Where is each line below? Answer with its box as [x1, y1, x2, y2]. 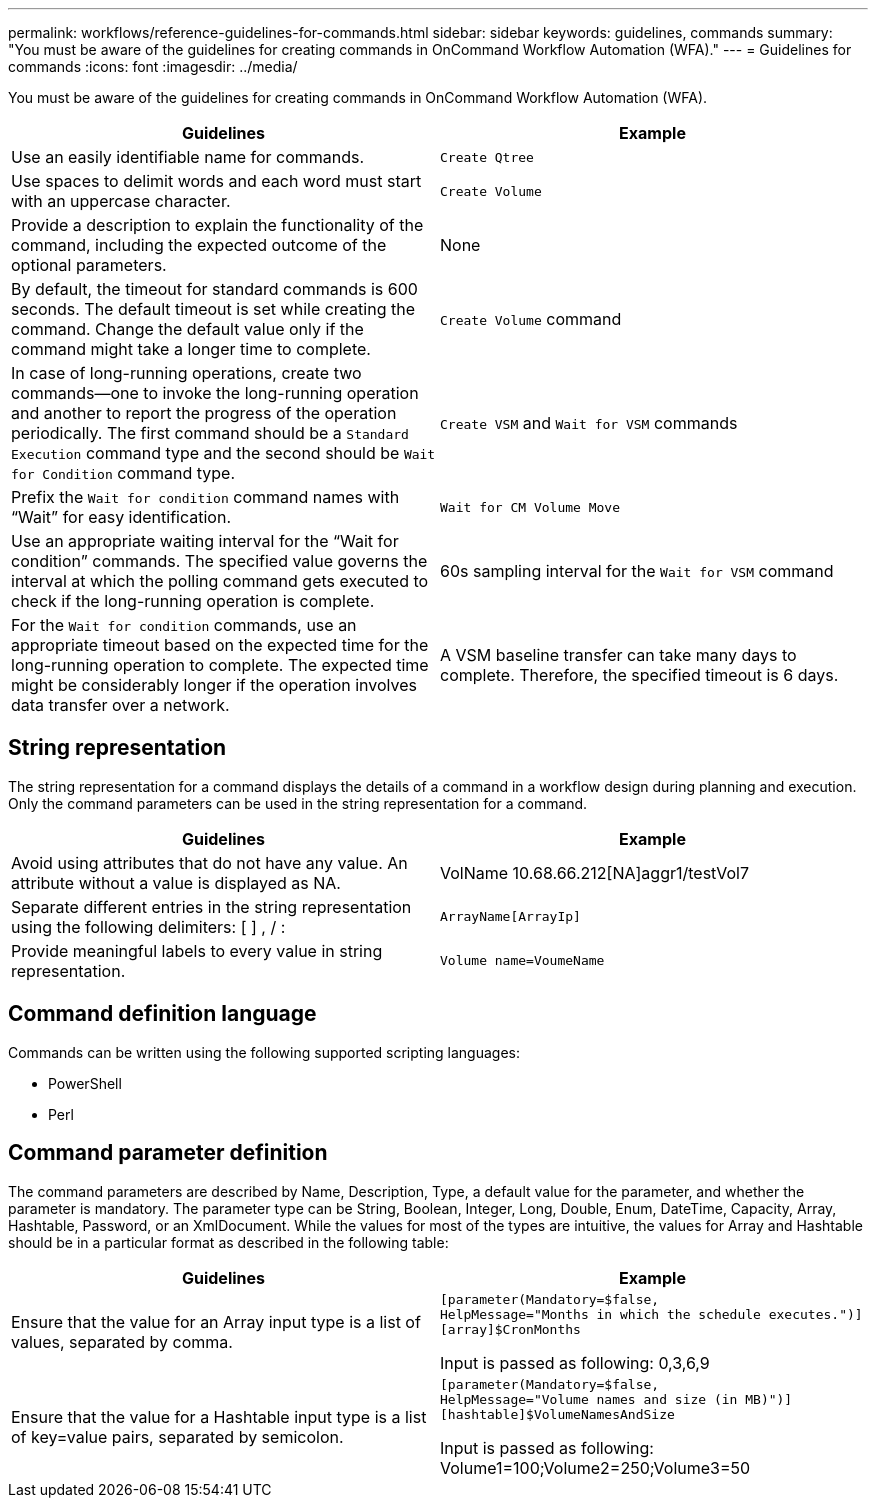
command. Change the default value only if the [11, 319, 364, 339]
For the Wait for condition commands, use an [11, 615, 357, 635]
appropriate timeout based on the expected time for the [11, 635, 429, 655]
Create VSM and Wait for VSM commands [440, 413, 738, 433]
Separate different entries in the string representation [11, 896, 412, 917]
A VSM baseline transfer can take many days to [440, 645, 797, 665]
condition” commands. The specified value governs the [11, 551, 428, 571]
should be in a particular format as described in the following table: [8, 1233, 449, 1251]
